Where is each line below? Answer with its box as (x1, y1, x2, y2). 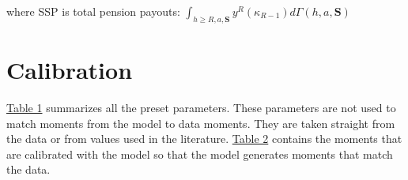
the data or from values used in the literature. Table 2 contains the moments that (6, 130, 402, 147)
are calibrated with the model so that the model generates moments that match (6, 145, 393, 162)
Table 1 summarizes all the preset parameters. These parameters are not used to (6, 99, 396, 115)
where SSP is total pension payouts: (6, 3, 180, 19)
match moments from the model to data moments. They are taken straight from (6, 114, 395, 131)
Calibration (6, 53, 133, 85)
